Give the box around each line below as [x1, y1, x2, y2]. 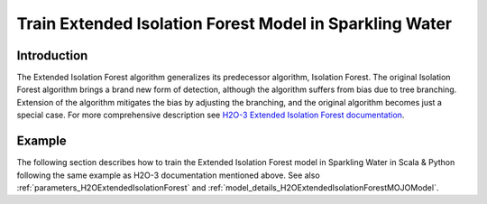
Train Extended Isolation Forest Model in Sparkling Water [16, 14, 453, 33]
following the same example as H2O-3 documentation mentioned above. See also [16, 170, 320, 181]
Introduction [16, 48, 88, 63]
